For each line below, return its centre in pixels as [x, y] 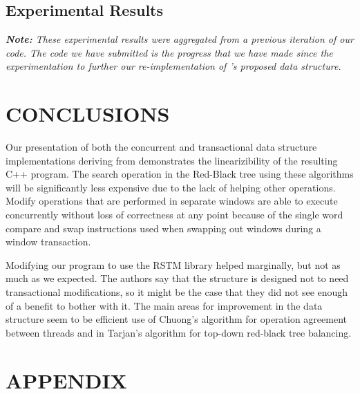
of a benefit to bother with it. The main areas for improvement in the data [164, 305]
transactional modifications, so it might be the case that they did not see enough [177, 292]
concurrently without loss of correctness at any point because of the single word [174, 215]
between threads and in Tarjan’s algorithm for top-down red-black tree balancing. [179, 332]
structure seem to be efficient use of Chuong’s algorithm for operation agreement [177, 319]
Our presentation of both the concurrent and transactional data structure [161, 147]
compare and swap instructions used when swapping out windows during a [163, 228]
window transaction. [48, 242]
